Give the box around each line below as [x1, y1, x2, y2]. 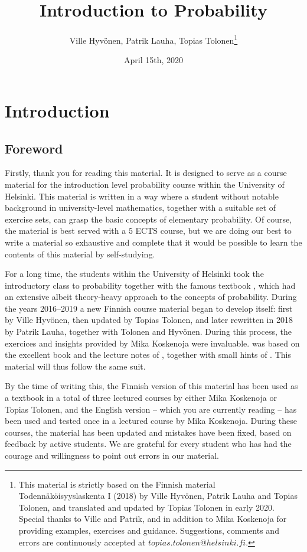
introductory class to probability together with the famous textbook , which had [5, 279, 296, 291]
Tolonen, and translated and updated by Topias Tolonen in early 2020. [18, 501, 275, 513]
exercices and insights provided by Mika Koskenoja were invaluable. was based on [5, 337, 300, 349]
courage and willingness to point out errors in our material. [5, 449, 219, 462]
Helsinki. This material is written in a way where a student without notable [5, 190, 279, 202]
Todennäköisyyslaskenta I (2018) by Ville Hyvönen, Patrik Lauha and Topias [18, 489, 298, 502]
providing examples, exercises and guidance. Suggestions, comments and [18, 524, 279, 536]
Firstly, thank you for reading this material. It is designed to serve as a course [5, 166, 287, 179]
